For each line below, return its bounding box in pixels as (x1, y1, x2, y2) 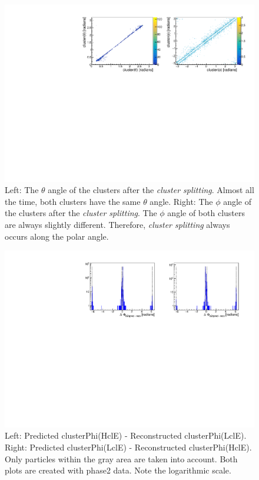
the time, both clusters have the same (5, 195, 141, 207)
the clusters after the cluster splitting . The (5, 207, 157, 219)
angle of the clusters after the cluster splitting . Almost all (48, 184, 254, 196)
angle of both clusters (167, 207, 245, 219)
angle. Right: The (150, 195, 213, 207)
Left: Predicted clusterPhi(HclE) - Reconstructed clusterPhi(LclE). (5, 429, 247, 442)
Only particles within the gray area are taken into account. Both (5, 452, 238, 465)
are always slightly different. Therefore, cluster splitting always (5, 218, 230, 231)
